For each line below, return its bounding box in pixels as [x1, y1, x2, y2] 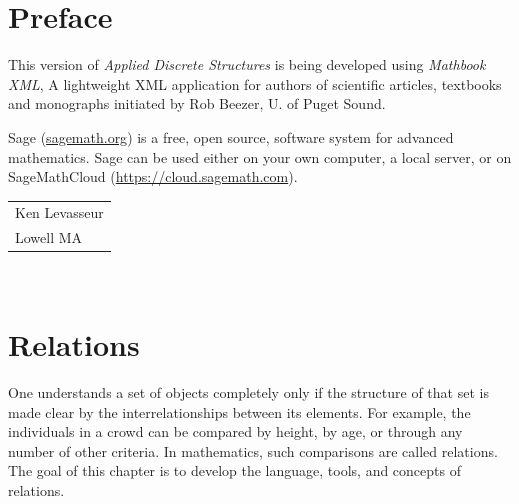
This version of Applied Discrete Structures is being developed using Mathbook [8, 54, 486, 75]
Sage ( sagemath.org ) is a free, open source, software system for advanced [8, 126, 454, 147]
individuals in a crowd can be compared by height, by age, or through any [8, 421, 463, 442]
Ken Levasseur [15, 202, 104, 223]
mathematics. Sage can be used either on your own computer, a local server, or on [8, 146, 512, 167]
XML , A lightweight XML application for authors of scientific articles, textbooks [8, 73, 502, 94]
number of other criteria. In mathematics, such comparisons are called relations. [8, 440, 498, 461]
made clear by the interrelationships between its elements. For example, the [8, 401, 471, 422]
